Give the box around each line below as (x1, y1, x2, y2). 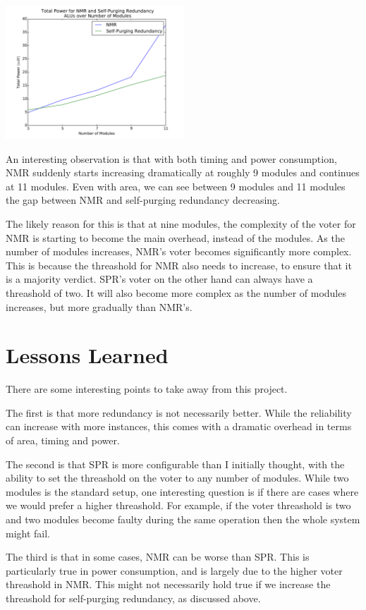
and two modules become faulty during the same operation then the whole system (6, 512, 360, 526)
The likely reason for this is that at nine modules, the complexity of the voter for (6, 216, 356, 231)
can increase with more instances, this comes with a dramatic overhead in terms (6, 419, 352, 434)
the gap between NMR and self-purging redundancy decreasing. (6, 193, 280, 207)
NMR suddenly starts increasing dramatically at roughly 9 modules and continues (6, 165, 360, 180)
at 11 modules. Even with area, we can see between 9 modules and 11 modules (6, 178, 346, 193)
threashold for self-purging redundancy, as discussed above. (6, 590, 261, 605)
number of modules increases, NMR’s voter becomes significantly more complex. (6, 244, 352, 259)
